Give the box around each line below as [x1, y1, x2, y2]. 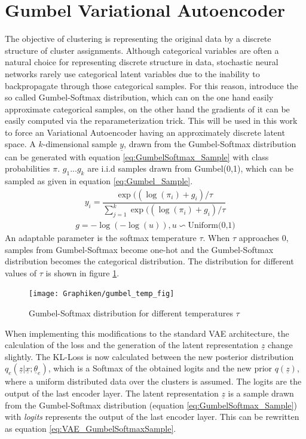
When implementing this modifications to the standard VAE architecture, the [5, 327, 289, 339]
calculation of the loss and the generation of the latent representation [5, 339, 259, 351]
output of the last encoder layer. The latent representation [5, 386, 219, 399]
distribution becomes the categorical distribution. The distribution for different [5, 255, 294, 267]
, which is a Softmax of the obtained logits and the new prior [48, 362, 273, 374]
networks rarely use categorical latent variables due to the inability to [5, 67, 260, 80]
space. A [5, 138, 36, 150]
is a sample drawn [228, 386, 294, 399]
